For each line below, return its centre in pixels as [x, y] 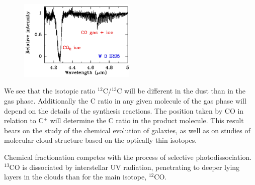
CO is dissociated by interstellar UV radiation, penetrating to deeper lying [124, 167]
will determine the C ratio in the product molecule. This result [147, 120]
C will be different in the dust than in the [181, 91]
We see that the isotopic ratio [50, 91]
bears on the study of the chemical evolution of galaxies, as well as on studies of [127, 130]
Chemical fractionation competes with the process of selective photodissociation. [128, 157]
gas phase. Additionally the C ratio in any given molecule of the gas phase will [125, 100]
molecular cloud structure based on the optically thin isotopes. [101, 140]
